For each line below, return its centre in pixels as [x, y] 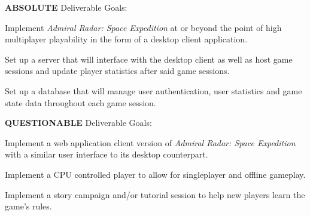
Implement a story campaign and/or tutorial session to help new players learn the [155, 194]
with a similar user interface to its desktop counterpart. [107, 154]
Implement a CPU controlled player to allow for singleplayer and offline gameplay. [155, 174]
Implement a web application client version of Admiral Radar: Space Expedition [150, 142]
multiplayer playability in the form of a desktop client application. [126, 39]
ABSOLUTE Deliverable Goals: [66, 7]
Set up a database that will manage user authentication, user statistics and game [154, 90]
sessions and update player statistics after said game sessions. [117, 71]
